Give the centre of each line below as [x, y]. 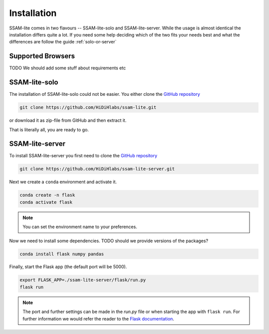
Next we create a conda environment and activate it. [63, 182]
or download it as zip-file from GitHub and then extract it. [68, 120]
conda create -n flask [47, 195]
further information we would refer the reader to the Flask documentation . [98, 319]
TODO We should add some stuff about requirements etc [67, 68]
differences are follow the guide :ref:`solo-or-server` [63, 42]
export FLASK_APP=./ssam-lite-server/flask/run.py [83, 280]
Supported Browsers [42, 56]
